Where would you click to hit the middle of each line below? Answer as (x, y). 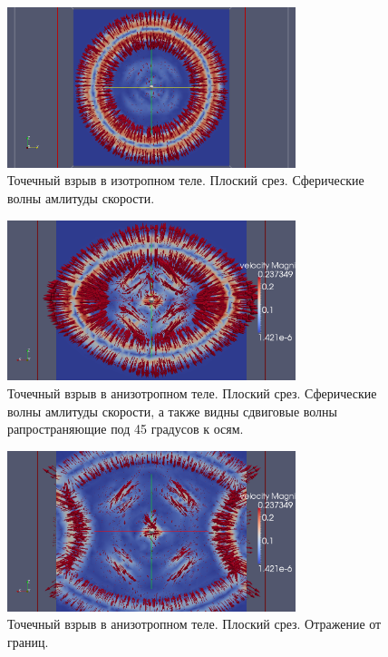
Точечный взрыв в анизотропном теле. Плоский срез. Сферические (192, 393)
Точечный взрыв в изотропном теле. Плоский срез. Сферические (186, 180)
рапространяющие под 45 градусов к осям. (126, 429)
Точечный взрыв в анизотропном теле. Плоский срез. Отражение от (194, 624)
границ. (28, 641)
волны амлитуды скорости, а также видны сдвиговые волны (172, 411)
